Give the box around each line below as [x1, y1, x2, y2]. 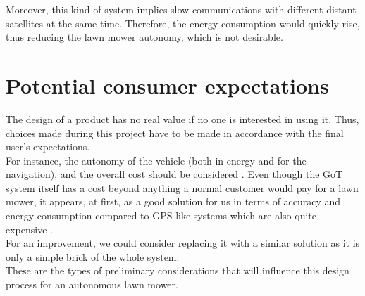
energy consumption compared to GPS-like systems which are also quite [6, 208, 316, 223]
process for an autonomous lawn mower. [6, 277, 178, 292]
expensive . [6, 221, 53, 236]
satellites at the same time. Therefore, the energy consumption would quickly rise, [6, 15, 360, 30]
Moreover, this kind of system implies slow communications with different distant [6, 2, 357, 16]
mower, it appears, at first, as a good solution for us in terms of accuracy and [6, 194, 341, 209]
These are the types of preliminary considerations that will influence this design [6, 263, 349, 278]
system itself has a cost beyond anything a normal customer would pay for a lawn [6, 180, 359, 195]
